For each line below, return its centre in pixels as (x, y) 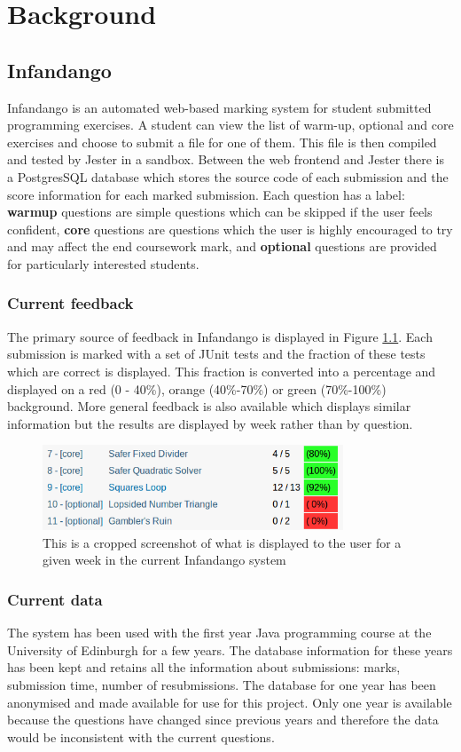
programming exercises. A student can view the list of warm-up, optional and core (230, 125)
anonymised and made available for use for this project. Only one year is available (230, 702)
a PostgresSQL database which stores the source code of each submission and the (228, 176)
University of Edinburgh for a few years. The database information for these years (230, 649)
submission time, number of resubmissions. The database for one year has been (222, 684)
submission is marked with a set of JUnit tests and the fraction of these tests (216, 354)
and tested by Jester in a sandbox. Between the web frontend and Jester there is (226, 159)
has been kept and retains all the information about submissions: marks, (204, 667)
